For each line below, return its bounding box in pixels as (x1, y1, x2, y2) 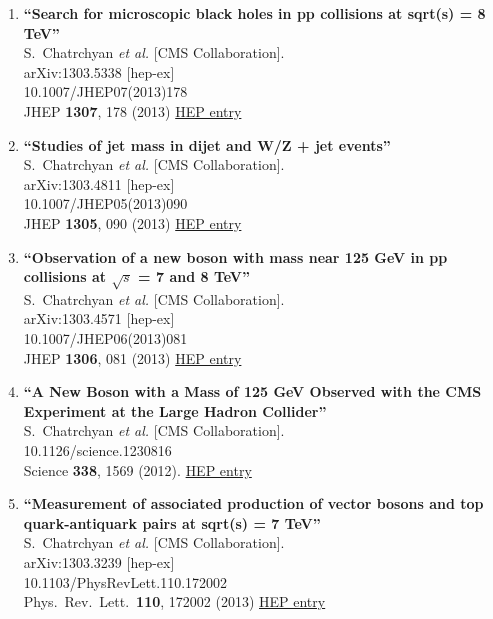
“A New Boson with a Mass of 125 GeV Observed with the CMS (23, 381, 482, 402)
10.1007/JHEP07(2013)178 (23, 81, 188, 102)
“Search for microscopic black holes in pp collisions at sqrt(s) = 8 (23, 3, 486, 23)
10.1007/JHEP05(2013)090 (23, 193, 188, 214)
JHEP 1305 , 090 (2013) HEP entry (23, 212, 242, 233)
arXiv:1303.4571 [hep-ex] (23, 308, 175, 329)
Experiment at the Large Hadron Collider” (23, 400, 327, 421)
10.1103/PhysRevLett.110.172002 (23, 571, 228, 592)
